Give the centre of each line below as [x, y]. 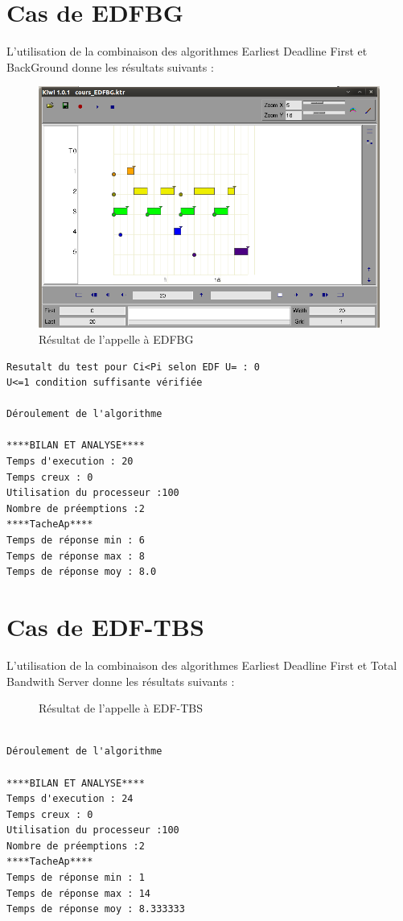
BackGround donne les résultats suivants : [110, 66]
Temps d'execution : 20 [70, 462]
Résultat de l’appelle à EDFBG [116, 339]
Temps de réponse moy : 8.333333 [96, 909]
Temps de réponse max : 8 [76, 556]
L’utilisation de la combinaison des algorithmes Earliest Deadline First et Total [202, 665]
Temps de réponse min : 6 [76, 541]
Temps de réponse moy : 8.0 [82, 572]
